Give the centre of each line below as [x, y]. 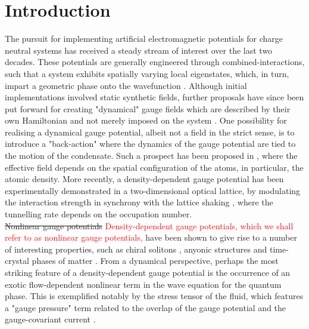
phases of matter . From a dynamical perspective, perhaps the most [155, 261]
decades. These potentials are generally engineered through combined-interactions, [155, 62]
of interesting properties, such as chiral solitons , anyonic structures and [136, 249]
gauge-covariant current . [50, 319]
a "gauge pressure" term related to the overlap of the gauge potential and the [146, 307]
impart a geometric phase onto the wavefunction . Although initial [126, 85]
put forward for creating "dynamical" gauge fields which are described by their [148, 108]
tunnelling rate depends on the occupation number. [99, 214]
